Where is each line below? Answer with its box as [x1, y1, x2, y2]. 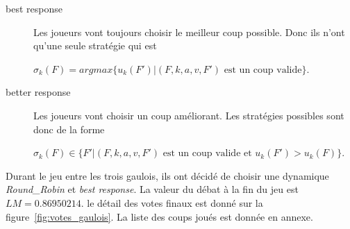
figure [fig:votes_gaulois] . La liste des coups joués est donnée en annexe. [6, 209, 313, 223]
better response [6, 85, 71, 99]
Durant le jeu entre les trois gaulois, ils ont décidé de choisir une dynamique [6, 168, 329, 183]
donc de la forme [33, 121, 105, 136]
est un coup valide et [162, 149, 252, 159]
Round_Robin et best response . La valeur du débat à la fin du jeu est [6, 182, 299, 196]
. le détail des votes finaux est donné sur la [81, 195, 263, 210]
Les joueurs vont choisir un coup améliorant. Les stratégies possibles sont [33, 108, 344, 122]
